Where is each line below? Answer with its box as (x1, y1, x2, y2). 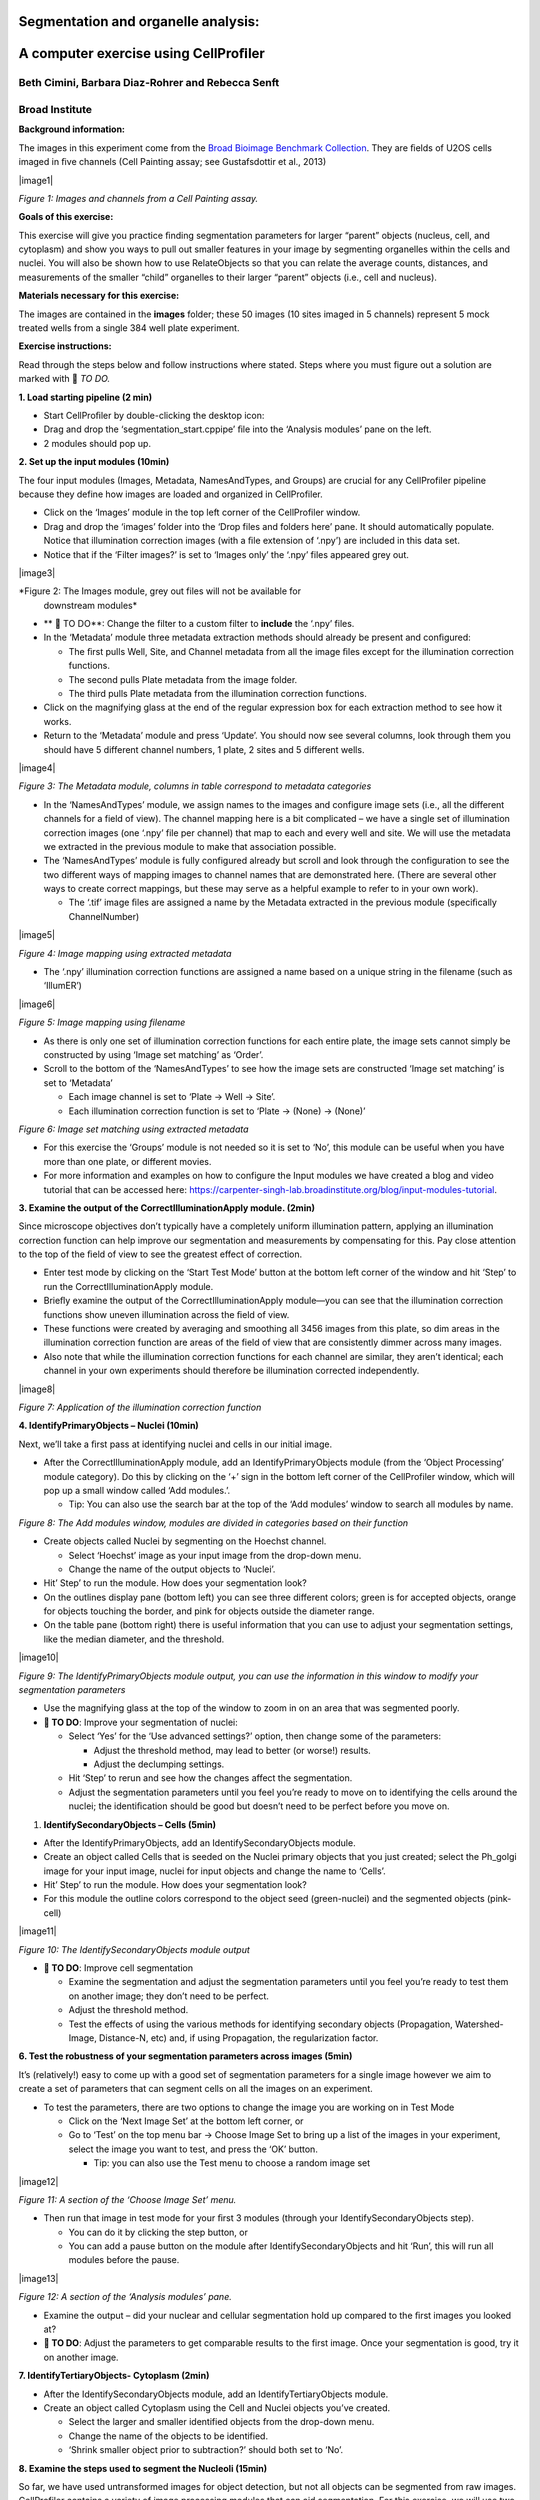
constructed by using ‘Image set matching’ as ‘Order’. (43, 1049, 264, 1060)
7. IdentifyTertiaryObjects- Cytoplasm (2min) (18, 2370, 210, 2382)
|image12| (18, 2175, 59, 2187)
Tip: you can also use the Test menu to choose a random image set (93, 2157, 371, 2169)
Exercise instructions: (18, 340, 112, 352)
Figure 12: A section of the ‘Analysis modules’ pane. (18, 2291, 232, 2303)
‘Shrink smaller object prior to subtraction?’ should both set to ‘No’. (68, 2444, 344, 2456)
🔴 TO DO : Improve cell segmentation (43, 1962, 194, 1974)
